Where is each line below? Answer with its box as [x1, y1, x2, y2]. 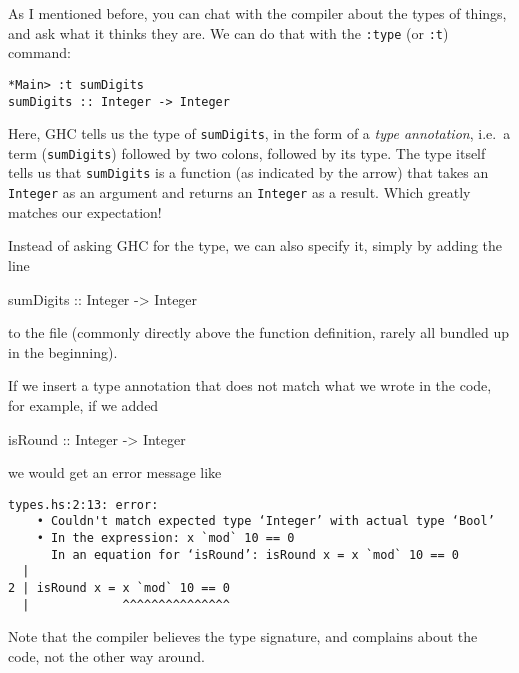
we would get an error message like [8, 462, 222, 483]
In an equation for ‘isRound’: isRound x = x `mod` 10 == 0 [50, 547, 460, 562]
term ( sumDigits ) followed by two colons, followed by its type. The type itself [8, 142, 486, 163]
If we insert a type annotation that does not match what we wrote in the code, [8, 375, 492, 396]
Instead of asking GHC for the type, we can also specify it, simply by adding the [8, 235, 503, 256]
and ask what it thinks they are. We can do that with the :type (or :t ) [8, 22, 449, 43]
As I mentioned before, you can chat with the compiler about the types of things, [8, 3, 507, 23]
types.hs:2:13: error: [8, 497, 159, 512]
